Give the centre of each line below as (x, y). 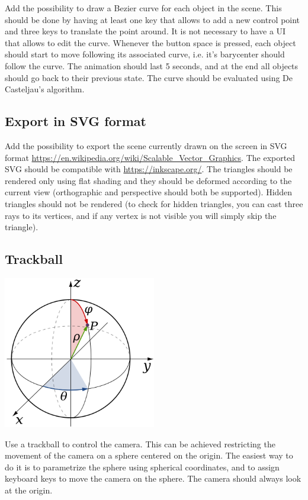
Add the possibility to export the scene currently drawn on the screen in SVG (146, 145)
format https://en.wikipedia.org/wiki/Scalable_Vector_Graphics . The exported (150, 157)
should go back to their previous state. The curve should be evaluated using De (149, 77)
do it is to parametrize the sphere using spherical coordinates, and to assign (142, 467)
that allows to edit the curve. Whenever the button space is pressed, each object (150, 42)
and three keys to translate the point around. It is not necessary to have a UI (145, 31)
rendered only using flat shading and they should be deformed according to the (148, 180)
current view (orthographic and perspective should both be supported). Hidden (149, 192)
